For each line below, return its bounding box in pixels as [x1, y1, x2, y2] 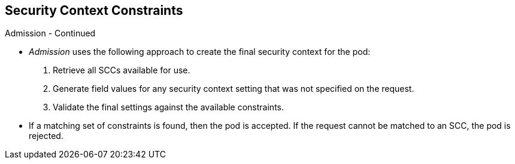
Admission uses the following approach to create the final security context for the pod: [29, 47, 371, 57]
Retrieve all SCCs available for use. [53, 65, 190, 76]
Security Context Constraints [5, 3, 183, 18]
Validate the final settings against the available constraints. [53, 102, 284, 113]
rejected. [29, 131, 63, 141]
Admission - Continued [5, 28, 96, 39]
